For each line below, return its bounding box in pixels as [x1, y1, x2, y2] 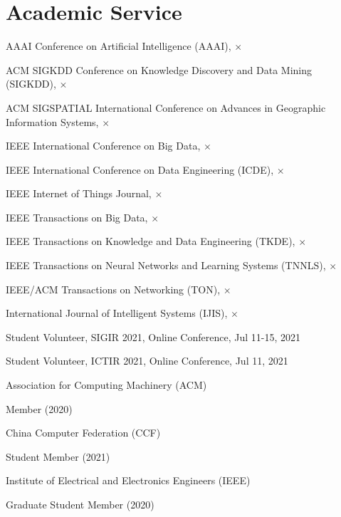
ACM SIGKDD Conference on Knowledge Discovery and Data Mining [6, 62, 312, 77]
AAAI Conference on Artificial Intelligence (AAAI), [6, 38, 231, 53]
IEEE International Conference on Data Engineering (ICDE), [6, 162, 274, 177]
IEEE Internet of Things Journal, [6, 186, 152, 201]
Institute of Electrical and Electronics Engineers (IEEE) [6, 473, 251, 488]
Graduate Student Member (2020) [6, 497, 154, 511]
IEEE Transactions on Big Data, [6, 209, 148, 224]
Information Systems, [6, 114, 99, 129]
